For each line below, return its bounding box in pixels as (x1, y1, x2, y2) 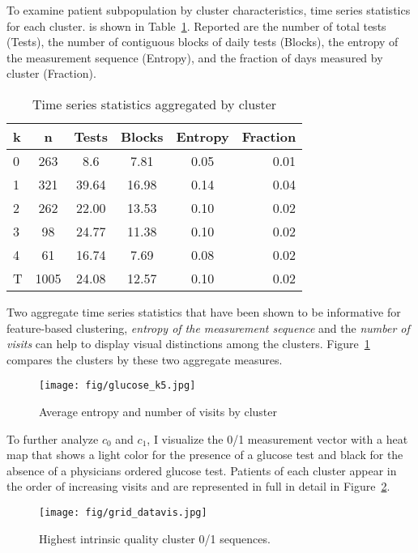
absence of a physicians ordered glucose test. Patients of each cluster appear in (6, 462, 397, 479)
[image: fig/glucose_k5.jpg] (39, 380, 196, 392)
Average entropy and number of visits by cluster (39, 403, 277, 419)
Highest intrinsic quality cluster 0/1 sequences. (39, 530, 271, 547)
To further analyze (6, 430, 99, 447)
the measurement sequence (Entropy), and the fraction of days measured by (6, 49, 383, 66)
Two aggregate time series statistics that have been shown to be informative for (6, 303, 401, 320)
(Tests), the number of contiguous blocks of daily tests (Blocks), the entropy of (6, 33, 399, 50)
